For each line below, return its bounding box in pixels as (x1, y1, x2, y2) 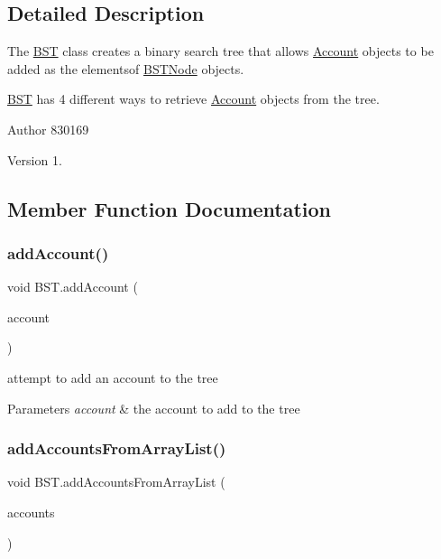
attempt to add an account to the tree (7, 368, 218, 387)
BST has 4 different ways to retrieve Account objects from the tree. (7, 89, 380, 108)
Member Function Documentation (7, 194, 332, 222)
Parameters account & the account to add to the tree (7, 398, 300, 417)
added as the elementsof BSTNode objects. (7, 59, 244, 78)
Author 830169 (7, 119, 89, 138)
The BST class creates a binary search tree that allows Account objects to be (7, 42, 434, 61)
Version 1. (7, 150, 62, 169)
